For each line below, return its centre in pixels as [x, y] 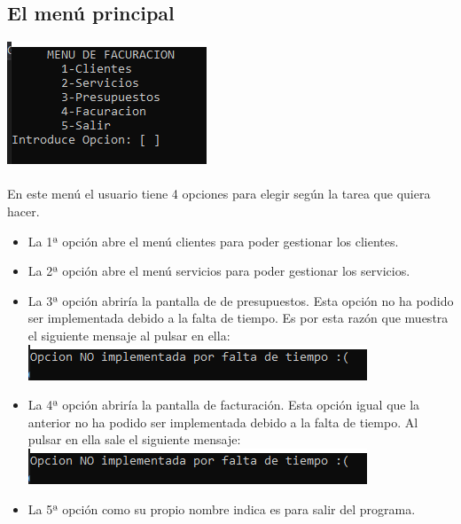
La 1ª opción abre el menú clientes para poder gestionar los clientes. [213, 241]
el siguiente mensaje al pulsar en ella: [129, 335]
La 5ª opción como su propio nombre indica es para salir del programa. [222, 508]
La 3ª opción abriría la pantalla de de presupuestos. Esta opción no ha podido [241, 300]
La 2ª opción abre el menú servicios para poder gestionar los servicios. [219, 271]
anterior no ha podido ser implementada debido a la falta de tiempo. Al [223, 422]
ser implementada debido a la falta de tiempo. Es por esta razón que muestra [238, 318]
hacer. [23, 211]
